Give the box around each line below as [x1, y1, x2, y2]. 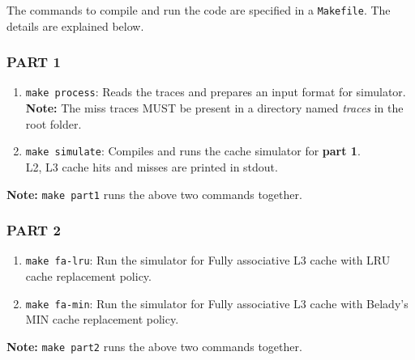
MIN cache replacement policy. [25, 311, 179, 328]
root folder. [25, 115, 82, 132]
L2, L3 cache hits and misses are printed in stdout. [25, 158, 278, 175]
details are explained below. [6, 17, 144, 34]
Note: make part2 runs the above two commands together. [6, 337, 302, 354]
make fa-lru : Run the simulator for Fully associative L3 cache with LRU [25, 252, 391, 269]
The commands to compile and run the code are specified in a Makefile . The [6, 2, 391, 18]
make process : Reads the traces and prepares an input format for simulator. [25, 83, 406, 100]
